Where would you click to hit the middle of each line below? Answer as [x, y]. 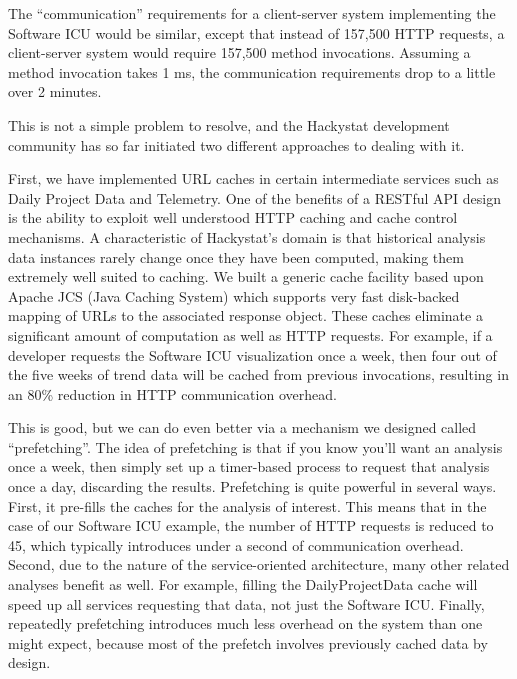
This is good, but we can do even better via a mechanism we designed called [242, 427]
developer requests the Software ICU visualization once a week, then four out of [252, 354]
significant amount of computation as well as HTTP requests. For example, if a [250, 334]
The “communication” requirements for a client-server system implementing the [252, 13]
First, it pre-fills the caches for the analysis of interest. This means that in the [247, 505]
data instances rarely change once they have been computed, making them [236, 256]
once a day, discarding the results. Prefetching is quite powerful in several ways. [252, 486]
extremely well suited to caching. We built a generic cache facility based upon [246, 276]
